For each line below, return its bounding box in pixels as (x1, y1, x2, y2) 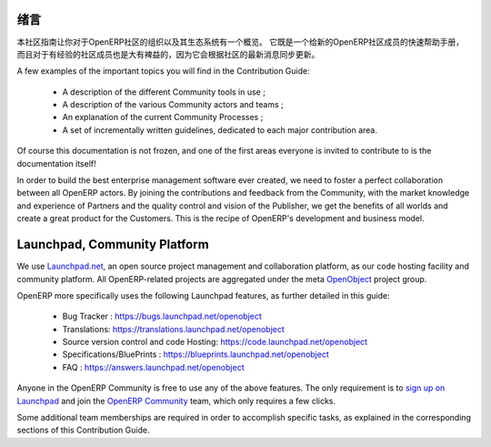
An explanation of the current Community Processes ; (62, 112, 264, 123)
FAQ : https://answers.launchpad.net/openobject (62, 361, 245, 372)
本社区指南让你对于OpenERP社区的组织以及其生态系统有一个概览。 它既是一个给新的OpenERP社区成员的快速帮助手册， (16, 36, 465, 47)
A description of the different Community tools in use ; (62, 86, 266, 97)
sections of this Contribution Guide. (16, 424, 150, 436)
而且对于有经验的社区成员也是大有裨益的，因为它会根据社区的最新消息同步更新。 (16, 48, 320, 59)
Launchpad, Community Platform (16, 237, 209, 252)
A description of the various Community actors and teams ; (62, 99, 284, 110)
